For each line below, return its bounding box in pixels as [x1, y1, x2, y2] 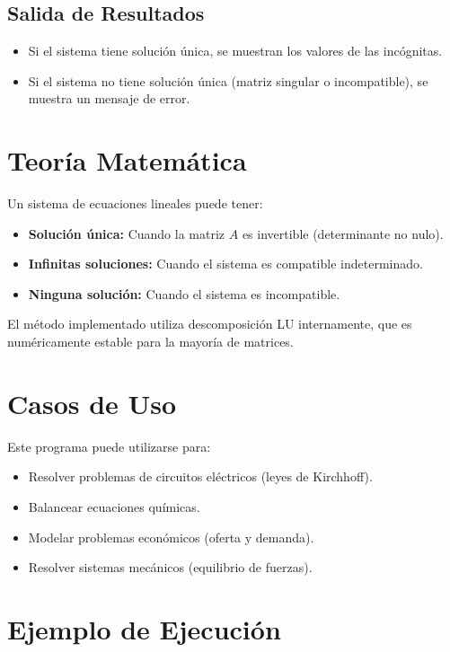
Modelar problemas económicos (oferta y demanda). [28, 527, 314, 546]
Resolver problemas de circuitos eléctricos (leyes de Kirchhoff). [28, 467, 373, 486]
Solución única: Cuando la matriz [28, 224, 225, 242]
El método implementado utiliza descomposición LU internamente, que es [7, 314, 412, 333]
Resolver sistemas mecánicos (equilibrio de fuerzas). [28, 558, 313, 577]
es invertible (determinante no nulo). [242, 224, 444, 242]
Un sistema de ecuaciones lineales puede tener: [7, 194, 263, 213]
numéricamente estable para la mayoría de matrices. [7, 332, 294, 351]
